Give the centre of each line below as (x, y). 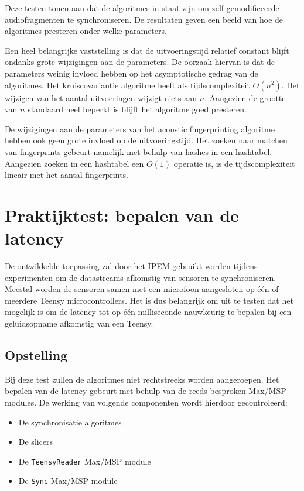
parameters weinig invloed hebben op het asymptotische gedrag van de (131, 73)
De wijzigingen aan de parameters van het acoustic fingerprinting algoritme (140, 128)
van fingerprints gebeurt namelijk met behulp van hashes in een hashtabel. (139, 151)
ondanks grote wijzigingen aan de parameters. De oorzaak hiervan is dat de (140, 62)
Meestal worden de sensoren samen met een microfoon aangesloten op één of (142, 289)
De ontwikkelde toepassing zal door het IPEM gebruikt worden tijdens (131, 266)
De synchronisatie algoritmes (70, 422)
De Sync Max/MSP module (68, 481)
